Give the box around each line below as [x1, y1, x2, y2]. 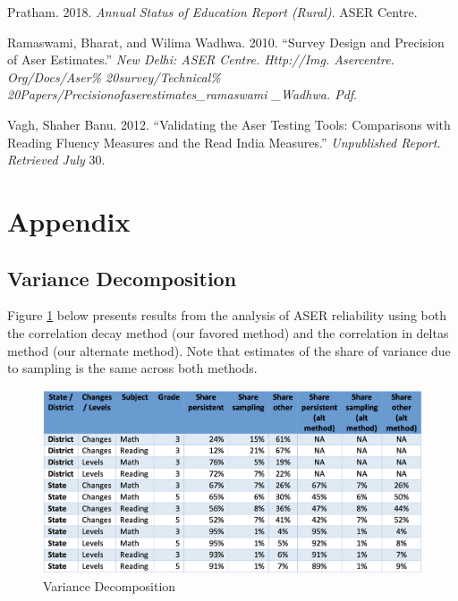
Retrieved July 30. [7, 150, 106, 169]
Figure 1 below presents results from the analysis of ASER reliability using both [7, 306, 446, 325]
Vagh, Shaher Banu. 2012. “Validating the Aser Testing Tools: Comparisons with [7, 114, 451, 133]
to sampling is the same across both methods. [7, 359, 258, 377]
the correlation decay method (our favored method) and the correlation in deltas [7, 323, 449, 342]
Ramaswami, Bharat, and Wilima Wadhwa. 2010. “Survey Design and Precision [7, 32, 445, 51]
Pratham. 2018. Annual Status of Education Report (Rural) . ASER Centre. [7, 3, 418, 21]
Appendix [7, 202, 131, 239]
